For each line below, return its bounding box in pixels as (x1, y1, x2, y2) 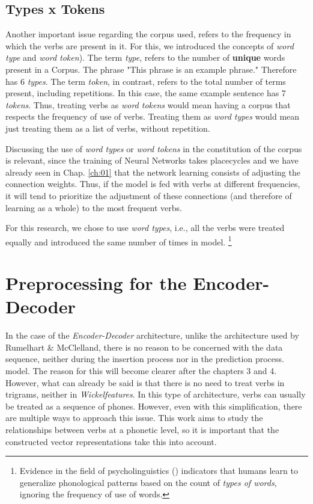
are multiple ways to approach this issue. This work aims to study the (5, 411, 263, 424)
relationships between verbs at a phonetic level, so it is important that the (5, 423, 279, 436)
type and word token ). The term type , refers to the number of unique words (5, 51, 285, 64)
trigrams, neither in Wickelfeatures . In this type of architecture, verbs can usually (5, 388, 306, 401)
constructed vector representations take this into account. (5, 435, 217, 447)
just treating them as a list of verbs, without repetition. (5, 121, 210, 134)
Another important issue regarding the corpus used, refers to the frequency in (5, 28, 291, 40)
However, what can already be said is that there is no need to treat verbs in (5, 376, 285, 389)
